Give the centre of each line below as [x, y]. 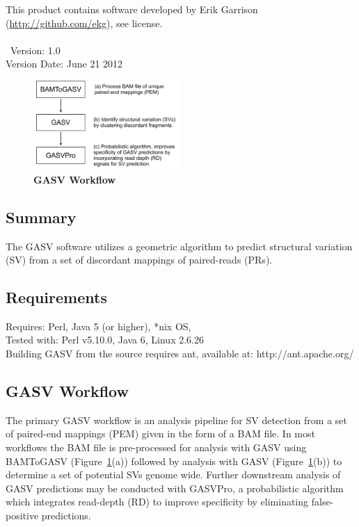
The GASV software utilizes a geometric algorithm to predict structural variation [179, 246]
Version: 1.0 [35, 50]
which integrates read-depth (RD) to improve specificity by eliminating [157, 502]
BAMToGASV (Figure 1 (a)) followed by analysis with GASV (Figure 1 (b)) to [174, 461]
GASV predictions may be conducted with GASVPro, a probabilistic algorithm [175, 488]
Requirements [56, 297]
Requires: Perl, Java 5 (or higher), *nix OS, [98, 326]
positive [22, 516]
